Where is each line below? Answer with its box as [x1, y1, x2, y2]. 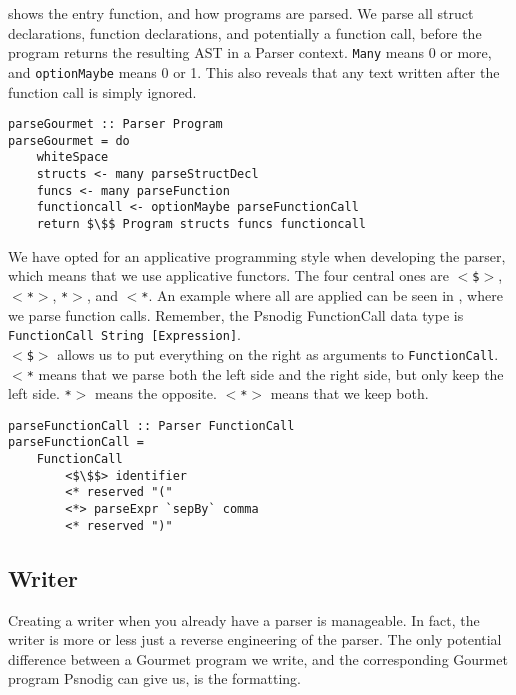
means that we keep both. [270, 383, 429, 404]
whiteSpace [36, 150, 109, 165]
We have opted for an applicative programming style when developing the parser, [8, 245, 506, 266]
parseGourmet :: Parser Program [8, 117, 223, 132]
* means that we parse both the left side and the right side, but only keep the [26, 363, 504, 384]
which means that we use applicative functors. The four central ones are [8, 265, 450, 286]
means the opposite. [94, 383, 217, 404]
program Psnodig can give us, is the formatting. [8, 668, 302, 689]
